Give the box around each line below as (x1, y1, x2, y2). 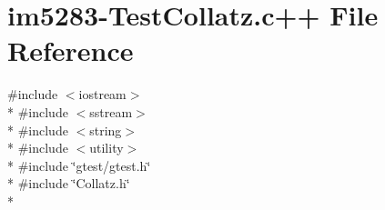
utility (89, 138, 124, 157)
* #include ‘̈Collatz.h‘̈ (7, 174, 130, 193)
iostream (78, 85, 127, 104)
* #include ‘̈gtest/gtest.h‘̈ (7, 155, 151, 175)
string (89, 120, 122, 139)
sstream (89, 102, 133, 121)
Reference (7, 32, 134, 69)
